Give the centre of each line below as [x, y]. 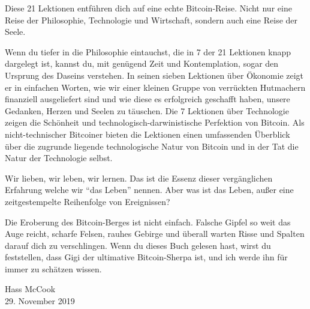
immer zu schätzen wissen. [53, 268]
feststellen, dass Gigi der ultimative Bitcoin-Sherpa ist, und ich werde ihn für [146, 257]
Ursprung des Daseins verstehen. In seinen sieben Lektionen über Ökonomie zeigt [154, 75]
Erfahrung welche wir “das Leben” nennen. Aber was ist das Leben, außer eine [149, 190]
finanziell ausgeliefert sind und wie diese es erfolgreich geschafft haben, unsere [148, 99]
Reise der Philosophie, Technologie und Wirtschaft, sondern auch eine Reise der [151, 20]
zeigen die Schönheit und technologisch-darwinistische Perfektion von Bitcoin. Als [155, 122]
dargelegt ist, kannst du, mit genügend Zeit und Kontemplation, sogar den [142, 63]
